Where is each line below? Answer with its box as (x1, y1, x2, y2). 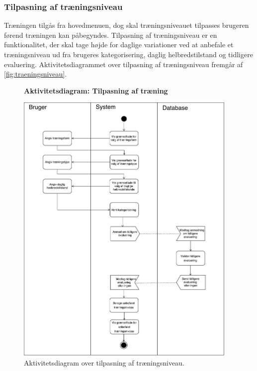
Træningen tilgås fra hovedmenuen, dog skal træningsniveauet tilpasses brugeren (4, 20, 249, 30)
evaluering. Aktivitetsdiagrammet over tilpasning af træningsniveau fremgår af (4, 59, 243, 69)
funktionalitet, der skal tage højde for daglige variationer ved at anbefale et (4, 39, 234, 50)
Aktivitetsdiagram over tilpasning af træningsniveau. (24, 357, 184, 368)
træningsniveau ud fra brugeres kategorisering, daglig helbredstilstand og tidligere (4, 49, 253, 59)
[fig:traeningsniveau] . (4, 69, 67, 79)
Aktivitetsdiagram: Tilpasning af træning (24, 85, 168, 95)
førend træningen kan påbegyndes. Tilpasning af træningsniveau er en (4, 29, 217, 40)
